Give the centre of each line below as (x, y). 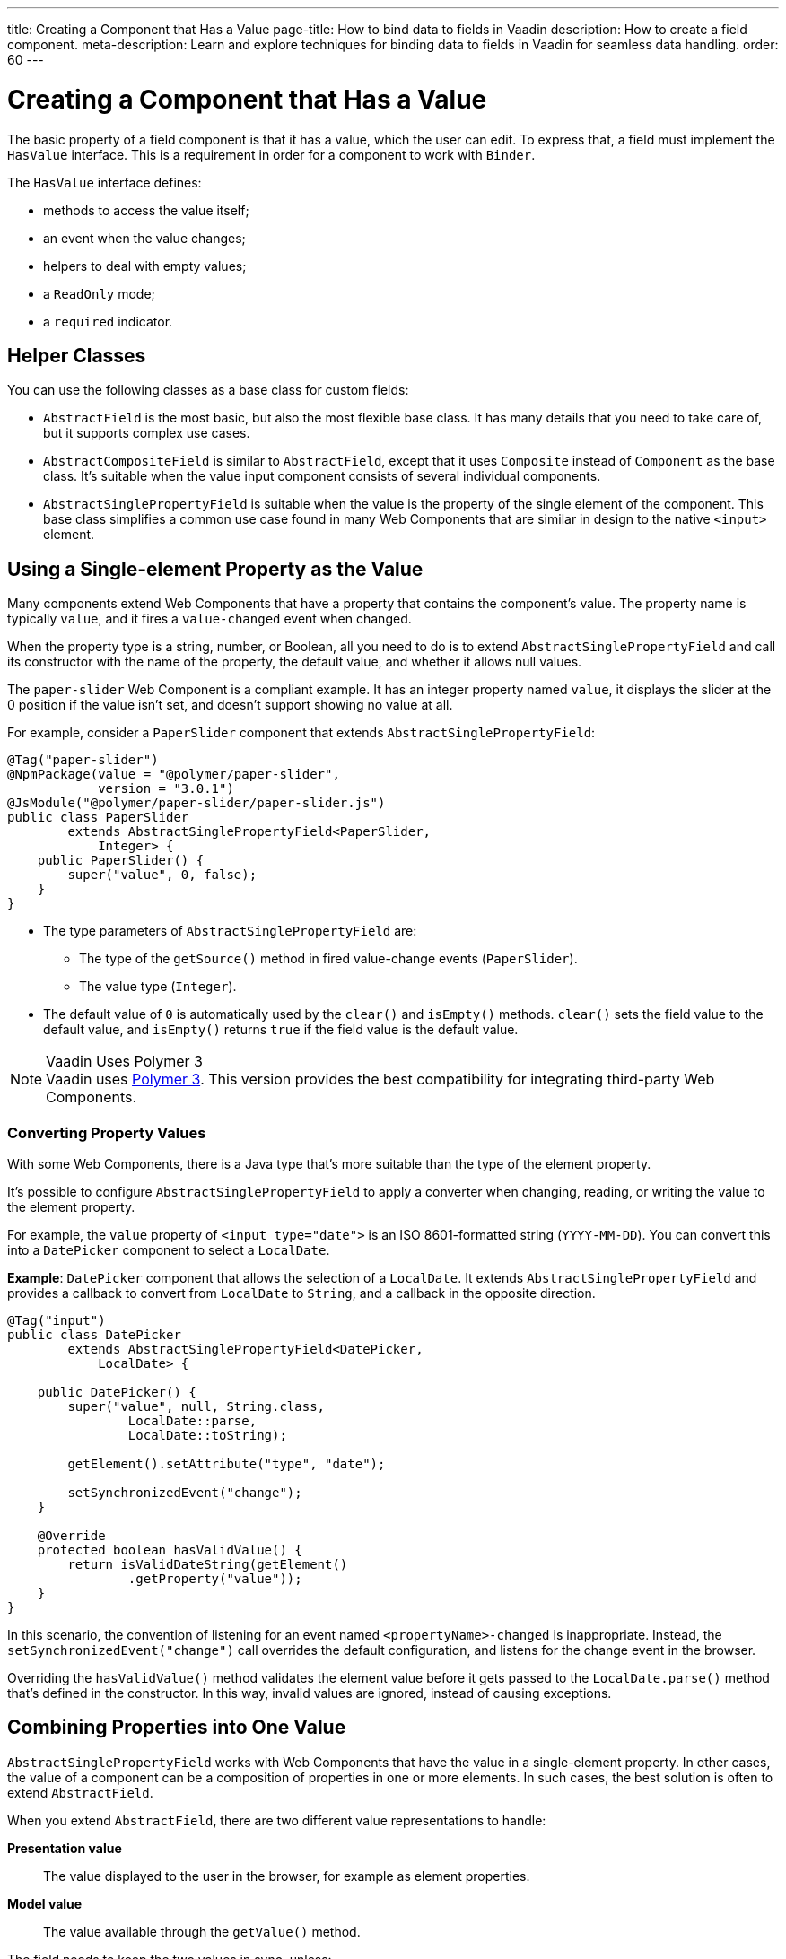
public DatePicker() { (117, 1392)
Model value (45, 1903)
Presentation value (65, 1848)
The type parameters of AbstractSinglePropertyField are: (230, 931)
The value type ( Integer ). (158, 987)
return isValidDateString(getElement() (208, 1564)
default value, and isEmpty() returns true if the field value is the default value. (281, 1030)
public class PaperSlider (98, 818)
